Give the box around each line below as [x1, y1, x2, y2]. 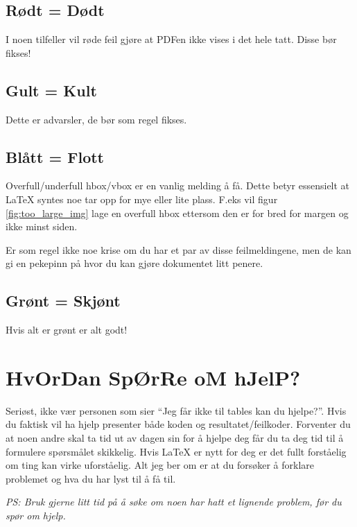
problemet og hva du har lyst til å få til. [6, 471, 176, 485]
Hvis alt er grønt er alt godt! [6, 322, 128, 337]
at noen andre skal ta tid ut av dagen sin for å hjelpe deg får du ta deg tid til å [6, 431, 344, 445]
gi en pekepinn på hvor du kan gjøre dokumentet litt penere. [6, 256, 263, 270]
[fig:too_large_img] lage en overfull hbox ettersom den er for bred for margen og [6, 205, 349, 220]
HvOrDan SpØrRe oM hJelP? [6, 363, 301, 391]
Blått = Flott [6, 146, 105, 167]
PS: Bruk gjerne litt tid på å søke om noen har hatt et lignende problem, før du [6, 494, 342, 509]
